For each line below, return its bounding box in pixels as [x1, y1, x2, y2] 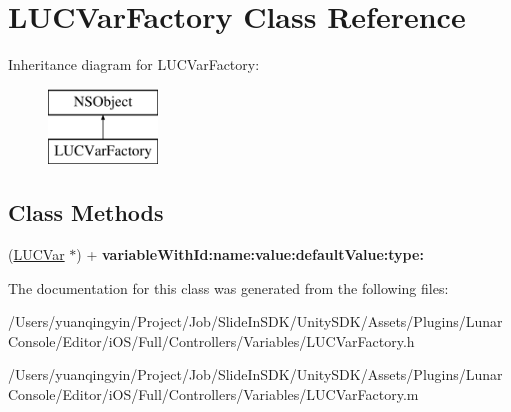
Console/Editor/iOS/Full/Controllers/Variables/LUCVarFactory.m [8, 384, 419, 405]
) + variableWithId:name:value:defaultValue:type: [76, 244, 424, 265]
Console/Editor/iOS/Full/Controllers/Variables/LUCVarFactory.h [8, 330, 415, 351]
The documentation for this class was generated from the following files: [8, 277, 449, 298]
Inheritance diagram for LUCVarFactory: [8, 54, 260, 75]
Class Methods [8, 197, 164, 228]
